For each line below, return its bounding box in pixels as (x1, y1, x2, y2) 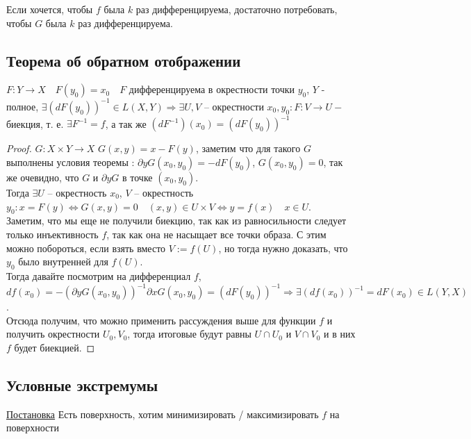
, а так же (105, 116, 147, 131)
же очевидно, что (6, 169, 79, 184)
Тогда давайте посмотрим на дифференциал (6, 268, 191, 283)
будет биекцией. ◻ (14, 340, 95, 354)
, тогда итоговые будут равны (127, 326, 251, 341)
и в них (324, 326, 356, 341)
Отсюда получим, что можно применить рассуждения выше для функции (6, 313, 316, 327)
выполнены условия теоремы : (6, 154, 135, 169)
